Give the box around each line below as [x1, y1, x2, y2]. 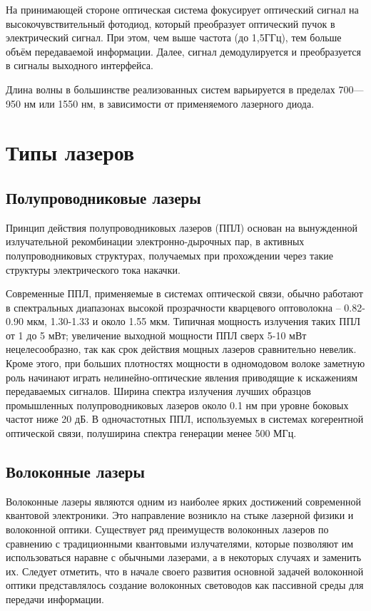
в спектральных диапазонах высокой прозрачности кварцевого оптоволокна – [6, 299, 341, 314]
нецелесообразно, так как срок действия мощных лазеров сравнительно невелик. [6, 342, 357, 356]
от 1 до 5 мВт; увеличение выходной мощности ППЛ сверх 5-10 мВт [6, 327, 307, 342]
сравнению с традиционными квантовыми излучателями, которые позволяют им [6, 535, 354, 550]
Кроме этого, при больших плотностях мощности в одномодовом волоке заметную [6, 356, 365, 371]
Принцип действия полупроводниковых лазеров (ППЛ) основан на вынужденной [6, 220, 357, 235]
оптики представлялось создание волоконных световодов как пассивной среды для [6, 577, 364, 592]
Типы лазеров [6, 138, 135, 167]
